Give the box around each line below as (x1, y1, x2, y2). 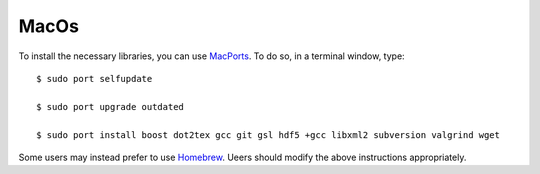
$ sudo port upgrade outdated (36, 101, 185, 112)
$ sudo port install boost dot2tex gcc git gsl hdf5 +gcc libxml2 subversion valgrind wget (36, 129, 500, 140)
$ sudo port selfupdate (36, 73, 153, 84)
